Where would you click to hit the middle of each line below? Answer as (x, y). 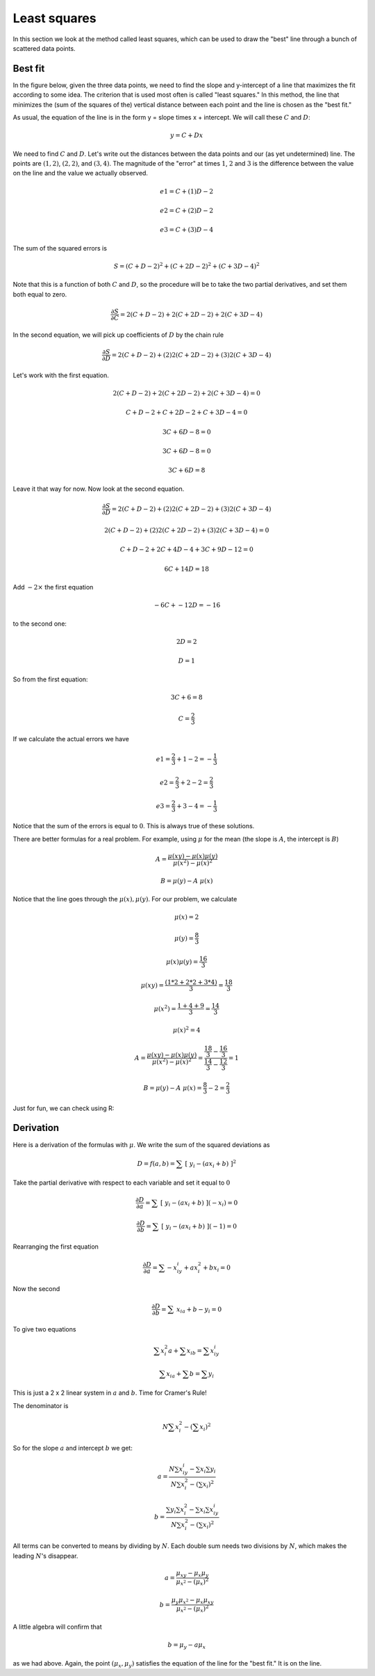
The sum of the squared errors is (60, 248)
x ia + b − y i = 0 (199, 1310)
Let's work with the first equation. (61, 375)
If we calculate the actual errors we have (71, 738)
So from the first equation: (50, 679)
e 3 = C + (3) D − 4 (187, 230)
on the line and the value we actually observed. (81, 173)
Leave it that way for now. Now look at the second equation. (99, 489)
